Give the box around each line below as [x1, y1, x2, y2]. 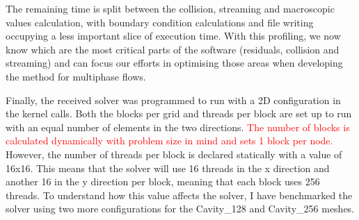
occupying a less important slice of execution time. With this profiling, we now [6, 28, 341, 43]
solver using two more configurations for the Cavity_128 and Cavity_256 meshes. [6, 201, 355, 216]
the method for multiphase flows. [6, 69, 146, 83]
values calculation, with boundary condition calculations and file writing [6, 15, 314, 29]
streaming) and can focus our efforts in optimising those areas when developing [6, 56, 343, 70]
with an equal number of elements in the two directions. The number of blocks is [6, 119, 350, 134]
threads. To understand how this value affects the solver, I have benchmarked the [6, 187, 353, 202]
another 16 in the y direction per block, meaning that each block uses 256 [6, 174, 320, 189]
